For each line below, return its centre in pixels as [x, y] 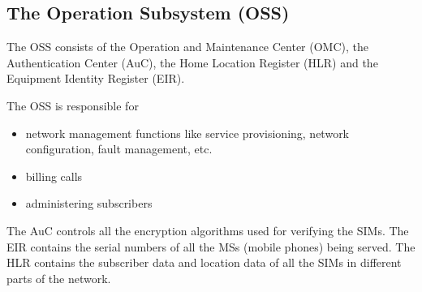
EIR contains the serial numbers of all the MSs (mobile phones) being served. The [211, 246]
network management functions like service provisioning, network [187, 133]
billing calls [54, 176]
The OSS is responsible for [73, 105]
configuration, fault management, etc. [119, 149]
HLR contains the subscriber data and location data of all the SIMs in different [204, 262]
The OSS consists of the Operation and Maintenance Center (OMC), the [187, 47]
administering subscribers [89, 203]
